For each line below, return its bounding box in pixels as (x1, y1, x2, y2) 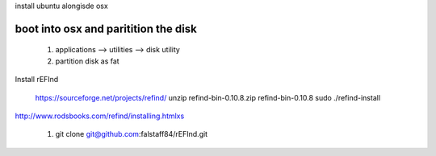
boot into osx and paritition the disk (15, 22, 197, 35)
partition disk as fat (55, 56, 120, 66)
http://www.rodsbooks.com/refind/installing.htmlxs (15, 111, 185, 121)
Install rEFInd (15, 75, 59, 84)
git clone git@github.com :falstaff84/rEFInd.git (55, 129, 208, 139)
